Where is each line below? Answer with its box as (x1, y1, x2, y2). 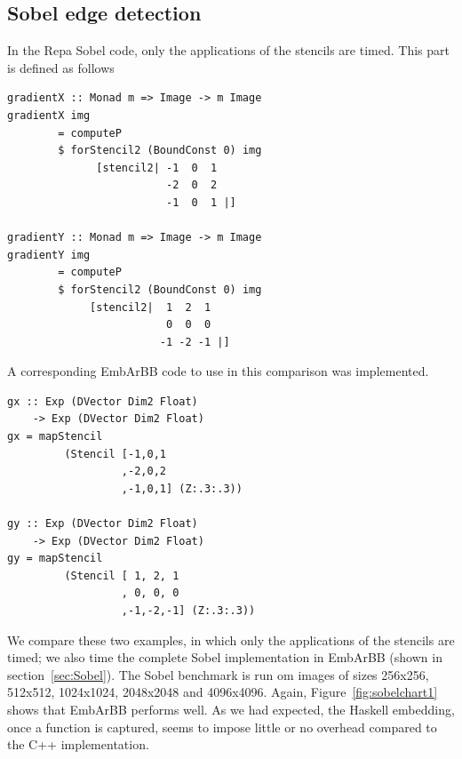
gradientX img (7, 108, 91, 122)
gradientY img (7, 248, 91, 261)
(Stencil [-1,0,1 (64, 447, 166, 460)
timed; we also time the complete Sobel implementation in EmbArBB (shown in (7, 648, 442, 667)
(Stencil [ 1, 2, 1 (64, 569, 179, 582)
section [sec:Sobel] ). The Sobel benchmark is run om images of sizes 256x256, (7, 665, 429, 683)
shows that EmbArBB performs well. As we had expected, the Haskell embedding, (7, 699, 455, 718)
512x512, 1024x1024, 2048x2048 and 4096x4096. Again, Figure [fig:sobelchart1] (7, 683, 438, 701)
